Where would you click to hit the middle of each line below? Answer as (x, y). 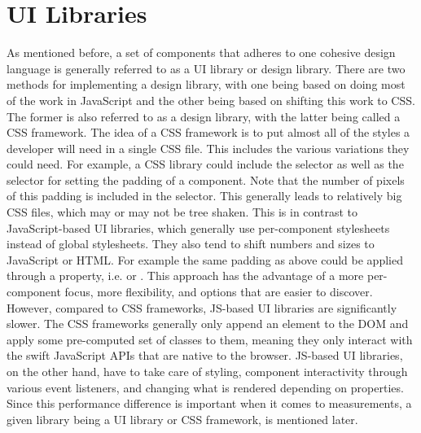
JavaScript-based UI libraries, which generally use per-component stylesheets (198, 227)
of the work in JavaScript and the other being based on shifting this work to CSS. (211, 100)
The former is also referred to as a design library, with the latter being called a (204, 116)
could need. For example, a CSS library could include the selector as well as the (205, 164)
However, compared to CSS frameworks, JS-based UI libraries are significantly (202, 307)
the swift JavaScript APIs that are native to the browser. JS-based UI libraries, (205, 355)
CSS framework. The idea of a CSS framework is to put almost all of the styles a (208, 132)
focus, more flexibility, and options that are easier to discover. (219, 292)
